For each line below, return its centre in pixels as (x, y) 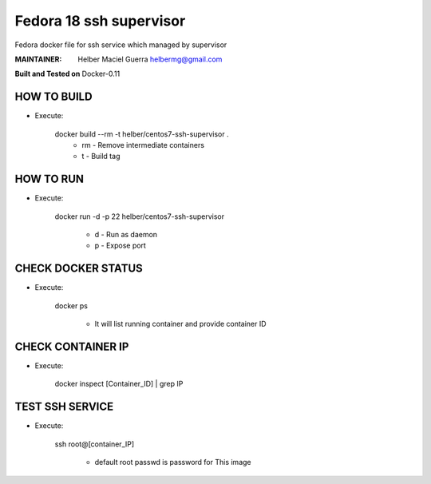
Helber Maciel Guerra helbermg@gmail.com (150, 59)
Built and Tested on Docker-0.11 (67, 74)
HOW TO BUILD (53, 97)
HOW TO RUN (49, 179)
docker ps (71, 305)
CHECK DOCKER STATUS (79, 269)
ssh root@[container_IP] (95, 444)
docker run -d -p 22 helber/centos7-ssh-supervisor (140, 216)
